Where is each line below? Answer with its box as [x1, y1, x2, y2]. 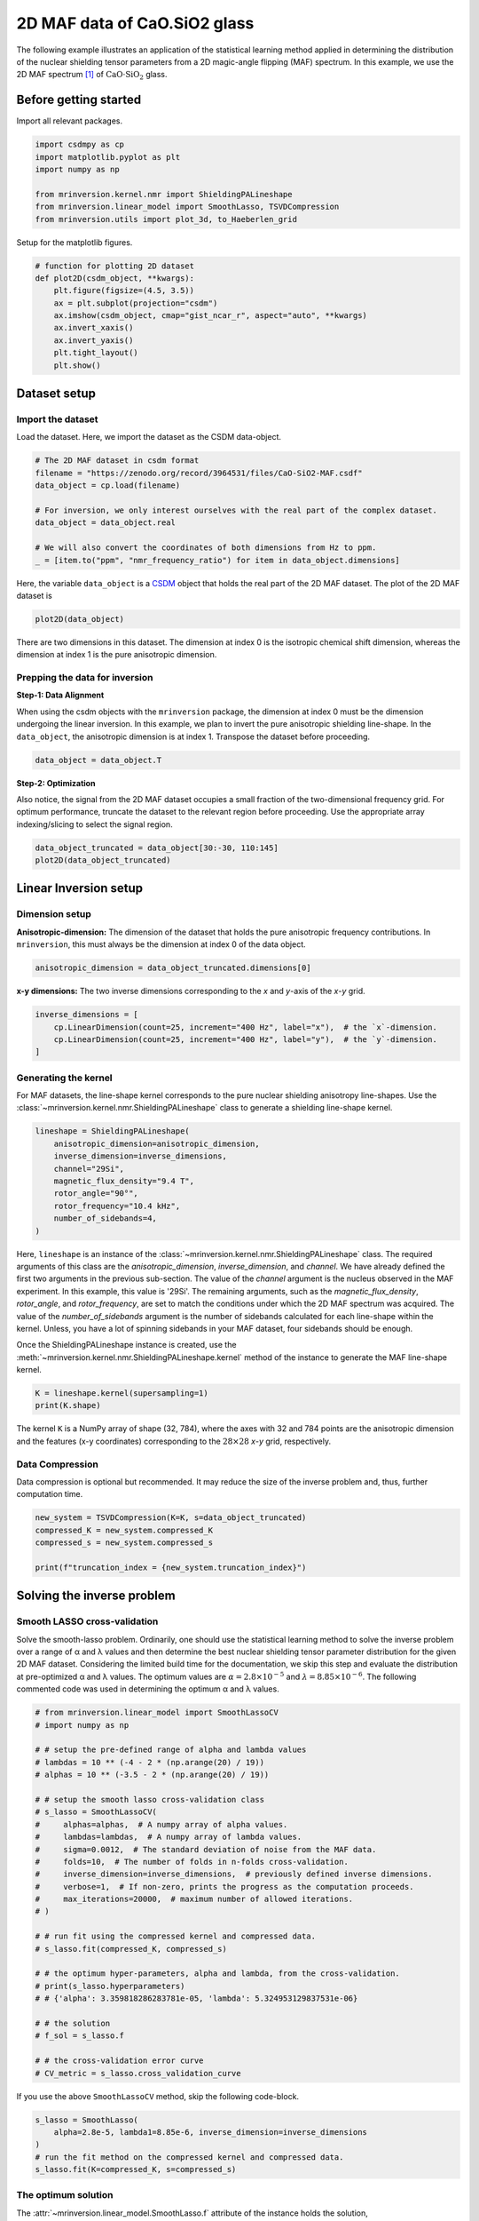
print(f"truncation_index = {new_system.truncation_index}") [35, 1562, 307, 1572]
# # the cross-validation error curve [35, 2056, 204, 2066]
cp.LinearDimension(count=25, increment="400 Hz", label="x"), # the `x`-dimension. [53, 1022, 438, 1032]
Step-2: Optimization [16, 777, 96, 788]
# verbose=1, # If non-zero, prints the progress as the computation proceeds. [35, 1882, 414, 1891]
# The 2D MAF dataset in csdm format [35, 456, 200, 466]
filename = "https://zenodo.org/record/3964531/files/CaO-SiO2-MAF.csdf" [35, 467, 363, 478]
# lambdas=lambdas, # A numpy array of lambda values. [35, 1832, 302, 1843]
